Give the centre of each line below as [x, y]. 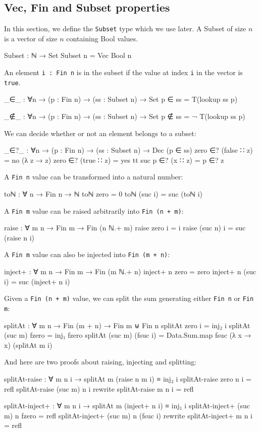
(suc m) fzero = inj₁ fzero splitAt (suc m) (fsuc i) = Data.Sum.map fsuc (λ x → [128, 335]
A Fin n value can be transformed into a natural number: [94, 177]
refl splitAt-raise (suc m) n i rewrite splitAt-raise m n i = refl [99, 388]
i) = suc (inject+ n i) [37, 281]
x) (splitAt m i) [28, 345]
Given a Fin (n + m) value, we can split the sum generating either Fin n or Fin [129, 298]
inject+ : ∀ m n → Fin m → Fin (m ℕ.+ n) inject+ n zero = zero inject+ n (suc [130, 271]
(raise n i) [19, 237]
